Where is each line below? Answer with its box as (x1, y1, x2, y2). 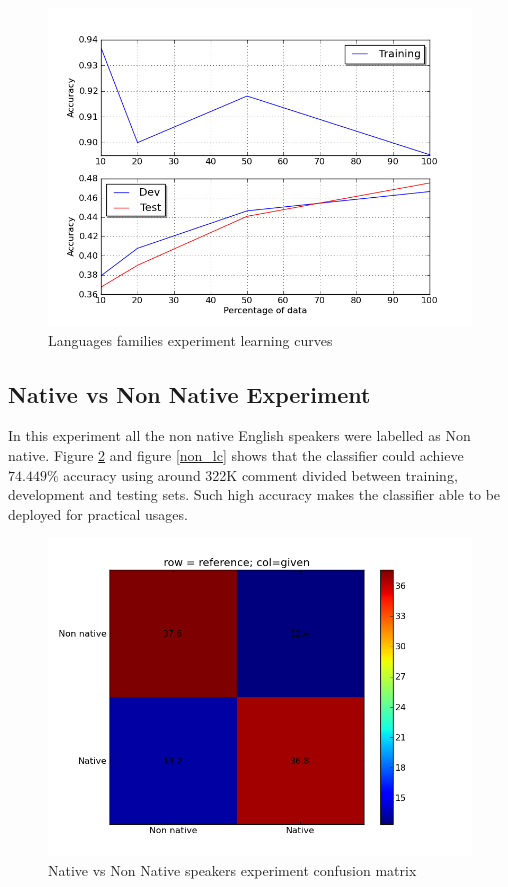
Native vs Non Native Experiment (8, 378, 371, 409)
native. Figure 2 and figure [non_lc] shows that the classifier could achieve (8, 444, 464, 465)
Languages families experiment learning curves (48, 329, 333, 350)
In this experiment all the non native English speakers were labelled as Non (8, 425, 471, 446)
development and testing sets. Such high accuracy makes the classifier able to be (8, 484, 501, 505)
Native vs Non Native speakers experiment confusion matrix (48, 859, 417, 880)
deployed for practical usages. (8, 503, 188, 524)
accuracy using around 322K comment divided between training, (63, 464, 458, 485)
